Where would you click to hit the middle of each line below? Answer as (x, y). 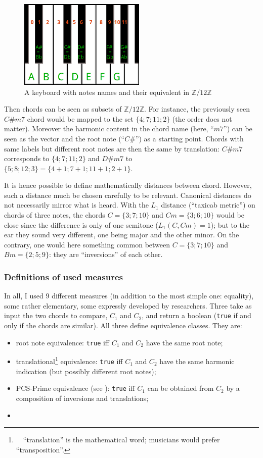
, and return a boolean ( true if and (196, 315)
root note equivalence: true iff (63, 342)
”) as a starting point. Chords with (189, 138)
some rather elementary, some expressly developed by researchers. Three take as (128, 305)
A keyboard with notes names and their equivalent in (107, 92)
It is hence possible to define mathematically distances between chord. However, (128, 185)
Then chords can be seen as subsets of (63, 109)
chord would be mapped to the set (80, 118)
